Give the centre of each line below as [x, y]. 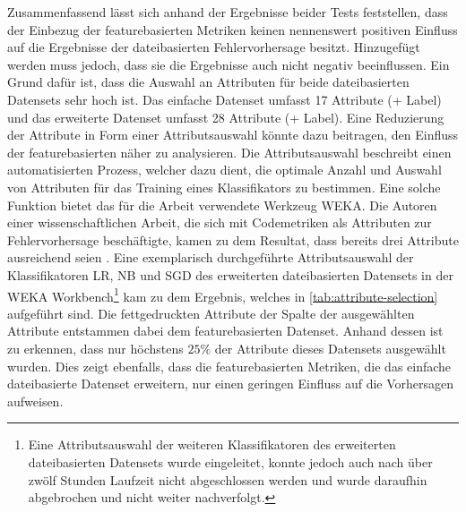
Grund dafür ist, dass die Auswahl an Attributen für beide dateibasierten [208, 82]
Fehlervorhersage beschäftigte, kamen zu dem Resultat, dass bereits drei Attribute [233, 239]
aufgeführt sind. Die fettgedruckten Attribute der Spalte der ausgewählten [211, 313]
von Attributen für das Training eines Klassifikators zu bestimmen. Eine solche [224, 187]
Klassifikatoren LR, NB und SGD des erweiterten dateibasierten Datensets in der [230, 274]
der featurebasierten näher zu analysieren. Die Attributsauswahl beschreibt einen [229, 152]
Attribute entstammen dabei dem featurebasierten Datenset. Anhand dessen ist [225, 331]
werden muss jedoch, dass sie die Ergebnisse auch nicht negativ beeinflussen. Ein [229, 64]
